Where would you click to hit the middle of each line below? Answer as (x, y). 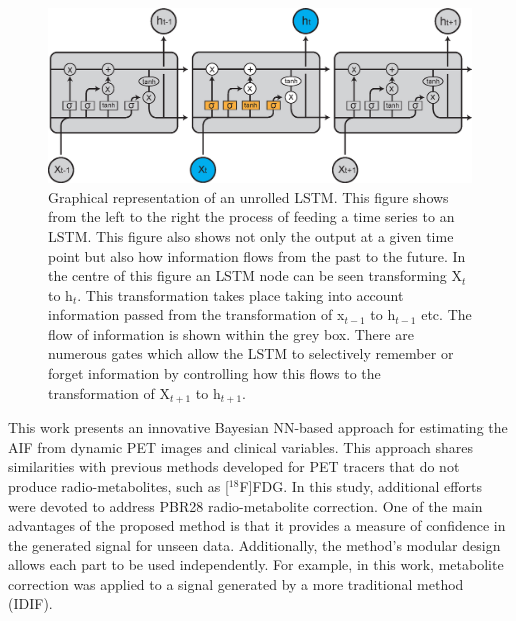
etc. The (446, 314)
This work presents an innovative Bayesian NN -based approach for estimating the (258, 427)
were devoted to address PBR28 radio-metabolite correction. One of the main (245, 505)
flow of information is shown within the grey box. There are (231, 333)
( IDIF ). (30, 603)
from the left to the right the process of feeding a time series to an (251, 216)
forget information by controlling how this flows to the (214, 373)
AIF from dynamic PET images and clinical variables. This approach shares (241, 446)
